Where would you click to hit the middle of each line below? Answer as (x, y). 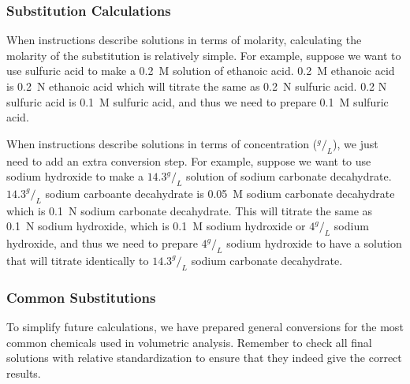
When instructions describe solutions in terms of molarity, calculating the (184, 40)
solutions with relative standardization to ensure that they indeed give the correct (204, 358)
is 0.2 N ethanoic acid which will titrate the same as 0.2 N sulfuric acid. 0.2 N (197, 86)
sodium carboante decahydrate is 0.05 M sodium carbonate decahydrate (220, 193)
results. (24, 373)
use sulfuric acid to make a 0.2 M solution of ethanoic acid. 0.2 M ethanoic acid (201, 71)
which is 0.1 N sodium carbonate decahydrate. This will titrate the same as (190, 210)
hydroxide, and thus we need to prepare (102, 243)
